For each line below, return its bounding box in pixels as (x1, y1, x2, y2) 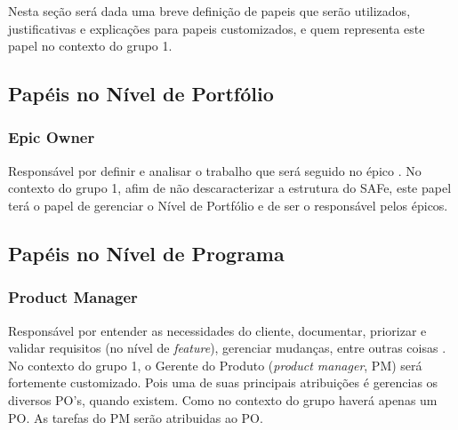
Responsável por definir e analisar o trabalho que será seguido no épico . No (8, 161, 422, 179)
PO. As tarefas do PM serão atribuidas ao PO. (8, 408, 263, 426)
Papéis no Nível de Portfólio (8, 80, 274, 107)
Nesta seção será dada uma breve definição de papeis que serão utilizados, (8, 2, 411, 20)
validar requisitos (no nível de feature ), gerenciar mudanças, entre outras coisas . (8, 338, 446, 357)
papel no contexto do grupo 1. (8, 36, 173, 55)
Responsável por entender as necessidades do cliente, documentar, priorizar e (8, 321, 427, 339)
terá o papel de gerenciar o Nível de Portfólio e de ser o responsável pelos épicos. (8, 195, 448, 214)
